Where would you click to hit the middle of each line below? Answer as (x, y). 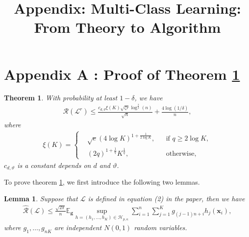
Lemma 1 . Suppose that (41, 198)
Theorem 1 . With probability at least (61, 97)
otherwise (180, 154)
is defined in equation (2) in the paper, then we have (166, 198)
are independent (78, 227)
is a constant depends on (54, 165)
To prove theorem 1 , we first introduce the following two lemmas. (102, 182)
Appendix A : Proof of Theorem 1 (122, 74)
